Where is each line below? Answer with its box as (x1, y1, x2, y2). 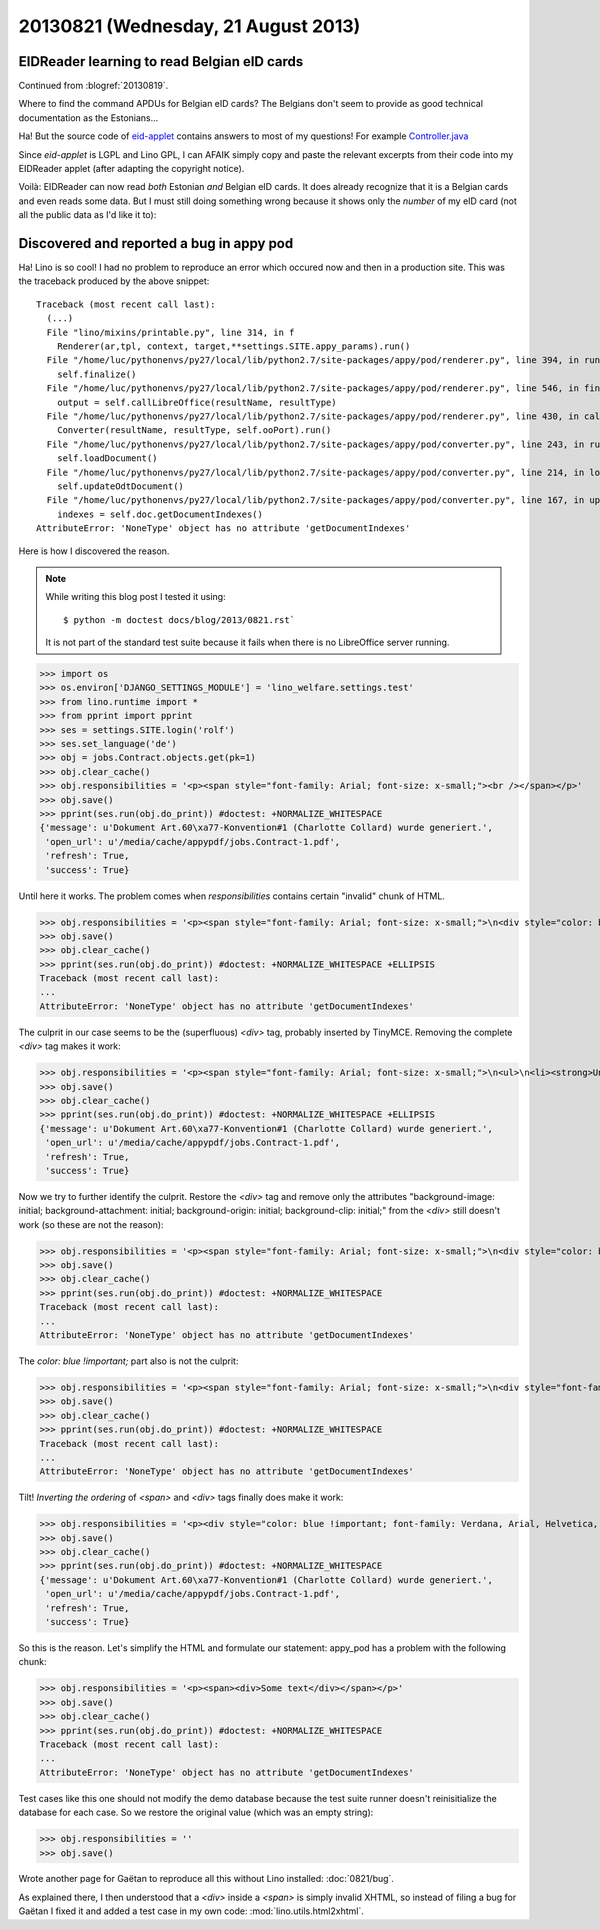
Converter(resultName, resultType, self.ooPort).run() (56, 425, 332, 436)
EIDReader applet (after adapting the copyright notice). (18, 163, 245, 175)
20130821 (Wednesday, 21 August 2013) (18, 15, 361, 37)
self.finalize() (56, 368, 137, 380)
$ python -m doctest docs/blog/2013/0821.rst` (63, 614, 295, 625)
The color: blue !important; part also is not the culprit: (18, 1355, 239, 1367)
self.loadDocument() (56, 453, 158, 464)
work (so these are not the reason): (18, 1218, 164, 1230)
